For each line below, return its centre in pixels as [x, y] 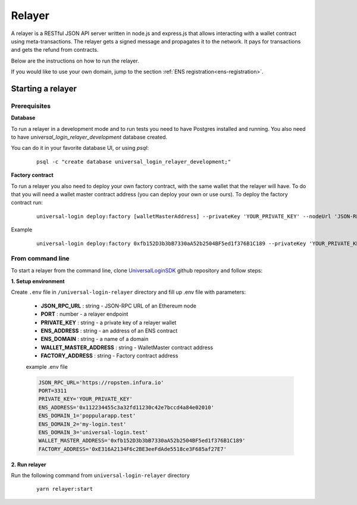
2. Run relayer [29, 465]
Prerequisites [31, 106]
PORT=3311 [53, 390]
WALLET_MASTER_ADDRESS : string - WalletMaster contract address [127, 347]
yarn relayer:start [65, 489]
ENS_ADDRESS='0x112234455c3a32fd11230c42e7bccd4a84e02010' [126, 407]
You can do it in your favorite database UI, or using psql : [80, 148]
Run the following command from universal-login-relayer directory [100, 475]
